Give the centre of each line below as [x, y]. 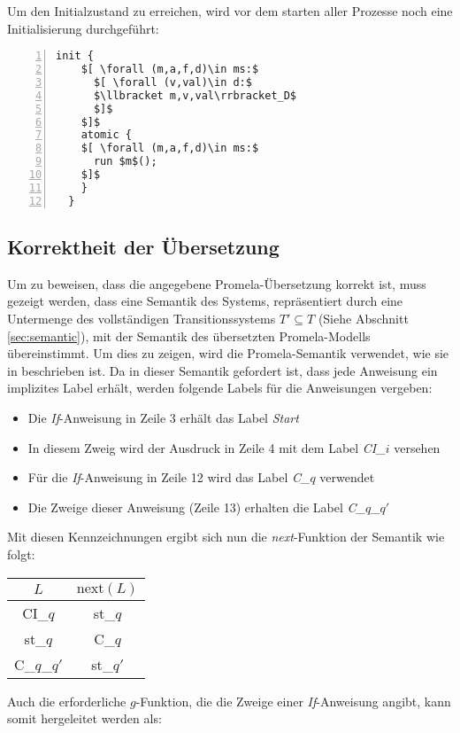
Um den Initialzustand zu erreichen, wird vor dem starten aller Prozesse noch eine [230, 11]
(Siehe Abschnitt [363, 319]
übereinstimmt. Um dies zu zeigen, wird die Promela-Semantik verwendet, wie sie [228, 353]
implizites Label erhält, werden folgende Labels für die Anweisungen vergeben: [220, 388]
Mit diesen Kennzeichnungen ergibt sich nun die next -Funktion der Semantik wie [226, 537]
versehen [417, 447]
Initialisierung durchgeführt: [83, 28]
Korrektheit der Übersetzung [143, 247]
